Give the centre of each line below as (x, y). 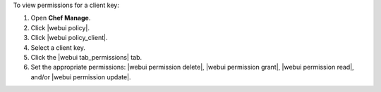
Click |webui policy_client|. (69, 38)
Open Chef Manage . (61, 18)
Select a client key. (58, 47)
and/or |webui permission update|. (81, 77)
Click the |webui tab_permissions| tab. (86, 57)
